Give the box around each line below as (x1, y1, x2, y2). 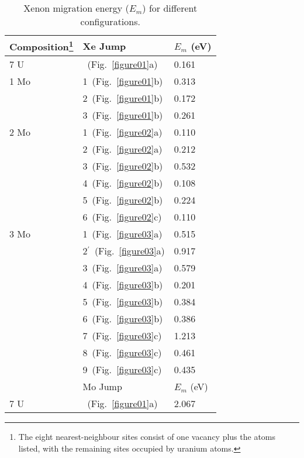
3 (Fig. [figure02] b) (82, 159, 163, 173)
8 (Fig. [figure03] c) (82, 346, 162, 360)
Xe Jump (82, 39, 126, 53)
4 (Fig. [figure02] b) (82, 176, 163, 190)
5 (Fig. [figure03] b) (82, 295, 163, 309)
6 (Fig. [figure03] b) (82, 312, 163, 326)
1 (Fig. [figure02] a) (82, 125, 163, 139)
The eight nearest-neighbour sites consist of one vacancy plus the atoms (18, 431, 276, 443)
